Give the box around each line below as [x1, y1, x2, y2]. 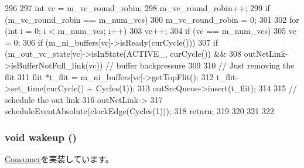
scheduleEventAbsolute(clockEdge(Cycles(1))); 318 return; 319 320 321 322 [5, 105, 274, 117]
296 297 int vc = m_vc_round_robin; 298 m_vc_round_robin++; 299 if [5, 2, 270, 13]
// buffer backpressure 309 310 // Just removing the [105, 59, 295, 71]
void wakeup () [5, 129, 77, 144]
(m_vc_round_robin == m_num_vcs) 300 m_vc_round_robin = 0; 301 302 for [5, 13, 299, 25]
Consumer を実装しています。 [5, 153, 114, 165]
